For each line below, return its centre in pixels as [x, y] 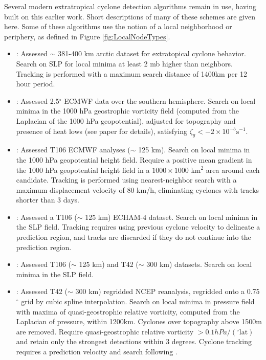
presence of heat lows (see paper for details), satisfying [102, 131]
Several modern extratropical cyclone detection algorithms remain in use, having [130, 6]
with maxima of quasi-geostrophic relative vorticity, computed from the [128, 311]
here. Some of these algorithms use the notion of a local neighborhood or [118, 26]
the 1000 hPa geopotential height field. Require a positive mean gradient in [134, 159]
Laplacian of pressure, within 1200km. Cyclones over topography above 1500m [139, 321]
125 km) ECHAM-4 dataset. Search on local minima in [171, 217]
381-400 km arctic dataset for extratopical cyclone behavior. [152, 53]
